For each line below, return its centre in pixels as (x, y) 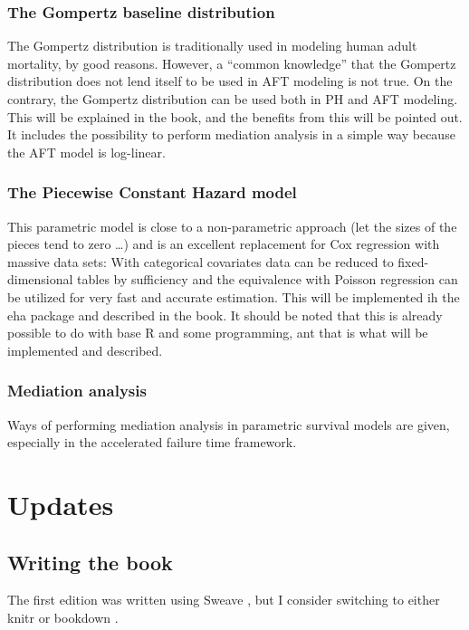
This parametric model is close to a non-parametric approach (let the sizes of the (232, 226)
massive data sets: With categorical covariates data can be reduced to (201, 261)
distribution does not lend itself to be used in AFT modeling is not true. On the (230, 81)
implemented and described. (85, 350)
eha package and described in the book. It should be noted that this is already (225, 315)
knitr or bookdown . (63, 617)
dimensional (40, 279)
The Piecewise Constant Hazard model (152, 192)
